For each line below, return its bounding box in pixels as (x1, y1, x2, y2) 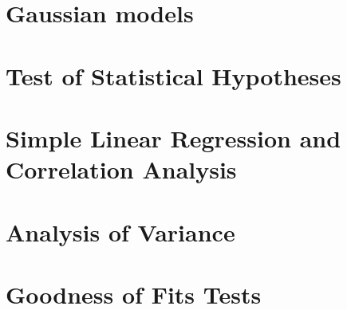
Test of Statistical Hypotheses (6, 59, 341, 92)
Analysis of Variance (6, 215, 235, 248)
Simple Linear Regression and (6, 121, 341, 154)
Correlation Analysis (6, 153, 237, 186)
